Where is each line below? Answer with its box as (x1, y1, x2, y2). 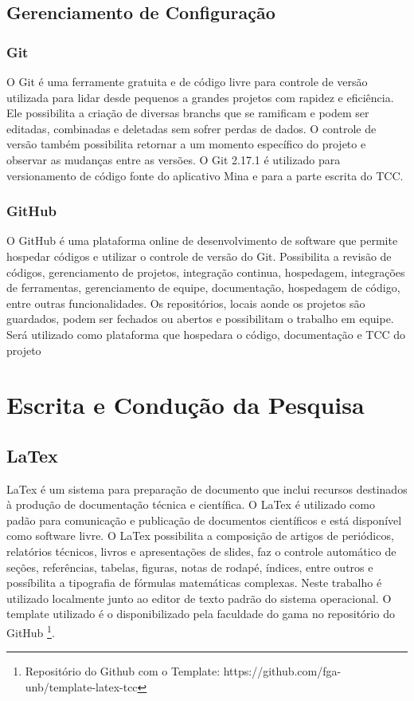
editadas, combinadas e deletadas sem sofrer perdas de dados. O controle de (6, 120, 377, 136)
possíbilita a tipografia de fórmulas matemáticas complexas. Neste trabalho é (6, 574, 382, 591)
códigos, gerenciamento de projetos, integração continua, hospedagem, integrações (6, 263, 405, 280)
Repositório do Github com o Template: (25, 663, 221, 679)
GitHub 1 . (6, 622, 55, 640)
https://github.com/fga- (223, 663, 342, 679)
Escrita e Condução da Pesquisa (6, 388, 365, 421)
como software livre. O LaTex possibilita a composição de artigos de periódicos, (6, 527, 394, 544)
